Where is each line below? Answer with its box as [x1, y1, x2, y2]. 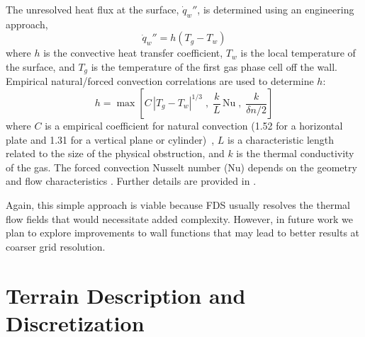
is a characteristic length [228, 132, 335, 147]
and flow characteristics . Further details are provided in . [6, 173, 257, 188]
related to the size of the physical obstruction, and [6, 146, 225, 161]
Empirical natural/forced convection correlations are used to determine [6, 74, 314, 88]
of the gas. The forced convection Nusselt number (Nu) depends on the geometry [6, 159, 357, 174]
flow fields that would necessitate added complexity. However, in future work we [6, 211, 353, 226]
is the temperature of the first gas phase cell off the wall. [91, 59, 337, 74]
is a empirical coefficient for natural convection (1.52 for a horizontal [45, 118, 343, 133]
